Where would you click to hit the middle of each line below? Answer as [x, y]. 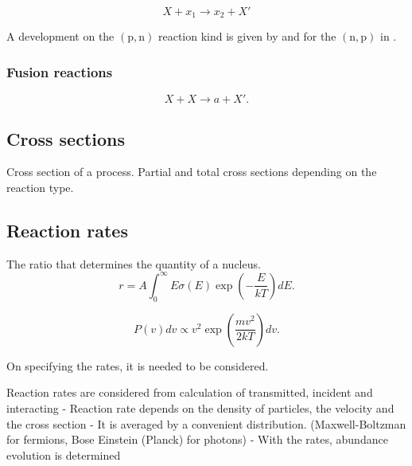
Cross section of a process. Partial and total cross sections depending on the [192, 172]
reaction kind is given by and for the [247, 36]
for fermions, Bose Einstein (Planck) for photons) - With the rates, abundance [197, 439]
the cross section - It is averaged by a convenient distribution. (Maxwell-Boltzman [206, 423]
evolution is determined [64, 454]
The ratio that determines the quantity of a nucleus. [134, 263]
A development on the [60, 36]
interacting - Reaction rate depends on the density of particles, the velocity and [200, 407]
